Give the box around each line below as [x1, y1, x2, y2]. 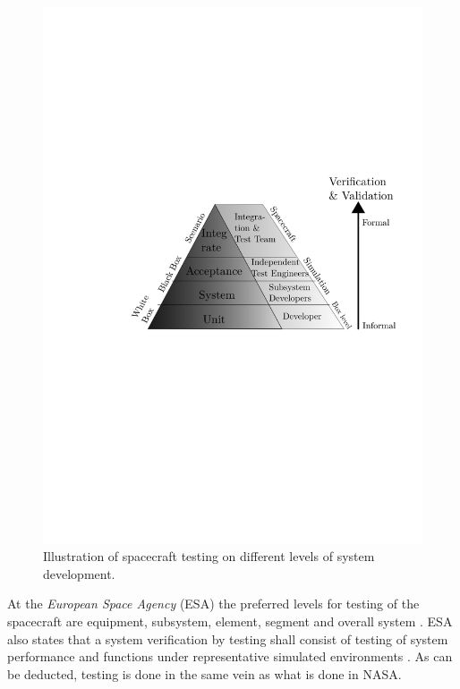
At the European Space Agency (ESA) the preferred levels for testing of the [7, 594, 420, 613]
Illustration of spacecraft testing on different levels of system [43, 547, 375, 566]
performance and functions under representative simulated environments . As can [7, 647, 453, 666]
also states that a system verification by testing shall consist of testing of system [7, 629, 448, 648]
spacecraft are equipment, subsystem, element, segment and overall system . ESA [7, 612, 453, 631]
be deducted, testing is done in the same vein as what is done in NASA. [7, 664, 402, 683]
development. [43, 564, 115, 583]
